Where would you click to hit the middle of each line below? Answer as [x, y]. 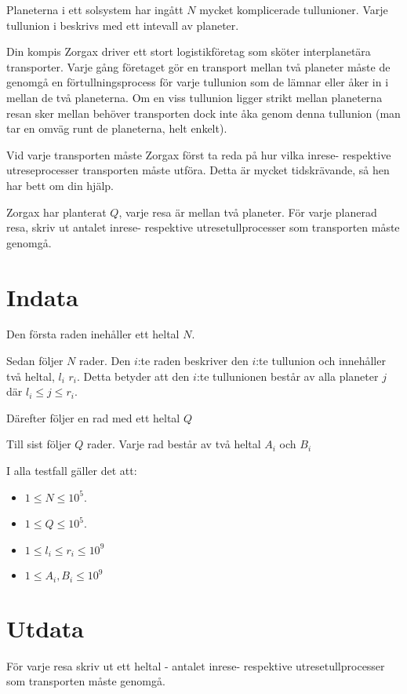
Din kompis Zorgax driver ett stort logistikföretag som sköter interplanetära [189, 51]
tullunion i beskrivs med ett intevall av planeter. [123, 25]
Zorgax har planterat [56, 212]
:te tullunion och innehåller [321, 361]
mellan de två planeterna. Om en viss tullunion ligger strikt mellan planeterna [194, 97]
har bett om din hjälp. [60, 185]
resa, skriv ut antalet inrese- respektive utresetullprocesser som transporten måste [203, 227]
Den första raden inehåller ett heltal [93, 334]
